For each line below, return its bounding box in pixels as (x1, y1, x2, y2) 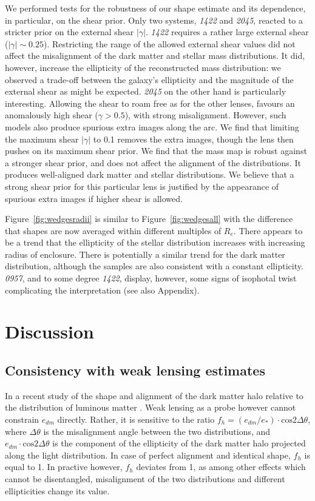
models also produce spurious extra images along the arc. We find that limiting (5, 120, 299, 133)
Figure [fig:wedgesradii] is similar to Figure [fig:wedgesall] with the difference (5, 212, 293, 225)
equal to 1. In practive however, (5, 460, 123, 473)
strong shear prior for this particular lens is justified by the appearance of (5, 180, 279, 192)
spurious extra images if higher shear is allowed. (5, 192, 183, 204)
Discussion (5, 319, 94, 344)
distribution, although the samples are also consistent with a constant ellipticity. (5, 260, 303, 272)
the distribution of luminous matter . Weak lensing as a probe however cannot (5, 401, 296, 414)
